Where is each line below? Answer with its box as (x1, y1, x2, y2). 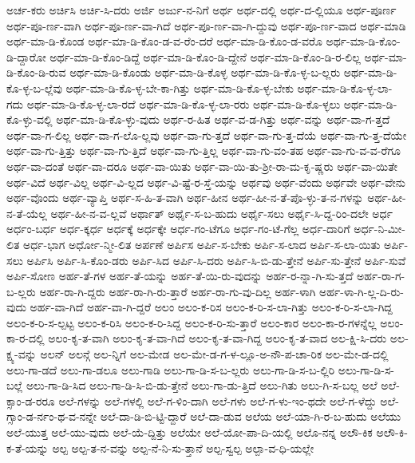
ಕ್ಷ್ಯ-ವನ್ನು (6, 346, 37, 362)
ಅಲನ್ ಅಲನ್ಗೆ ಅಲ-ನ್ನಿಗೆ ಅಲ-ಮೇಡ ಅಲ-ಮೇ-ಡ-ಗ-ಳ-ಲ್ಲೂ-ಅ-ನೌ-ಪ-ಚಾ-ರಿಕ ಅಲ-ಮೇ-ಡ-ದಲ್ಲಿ (40, 346, 389, 362)
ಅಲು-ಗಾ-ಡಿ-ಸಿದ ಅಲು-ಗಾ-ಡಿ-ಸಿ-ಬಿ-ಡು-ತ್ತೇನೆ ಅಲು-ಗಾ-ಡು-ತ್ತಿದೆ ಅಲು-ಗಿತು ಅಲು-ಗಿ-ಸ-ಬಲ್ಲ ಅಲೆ (26, 377, 377, 394)
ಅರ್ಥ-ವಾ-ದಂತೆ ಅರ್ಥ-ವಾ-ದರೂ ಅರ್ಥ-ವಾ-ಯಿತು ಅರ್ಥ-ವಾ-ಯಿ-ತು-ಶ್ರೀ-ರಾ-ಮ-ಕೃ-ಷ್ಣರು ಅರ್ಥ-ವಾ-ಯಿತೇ (6, 157, 398, 174)
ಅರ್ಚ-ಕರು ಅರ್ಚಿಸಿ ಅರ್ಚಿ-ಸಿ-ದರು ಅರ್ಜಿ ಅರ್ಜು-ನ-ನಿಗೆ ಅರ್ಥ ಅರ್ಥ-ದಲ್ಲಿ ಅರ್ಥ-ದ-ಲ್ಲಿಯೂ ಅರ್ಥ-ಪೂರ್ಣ (6, 2, 397, 18)
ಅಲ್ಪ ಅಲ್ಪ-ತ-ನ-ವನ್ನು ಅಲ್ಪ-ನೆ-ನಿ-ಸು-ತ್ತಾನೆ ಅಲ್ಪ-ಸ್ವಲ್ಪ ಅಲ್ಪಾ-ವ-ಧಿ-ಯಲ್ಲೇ (52, 439, 314, 456)
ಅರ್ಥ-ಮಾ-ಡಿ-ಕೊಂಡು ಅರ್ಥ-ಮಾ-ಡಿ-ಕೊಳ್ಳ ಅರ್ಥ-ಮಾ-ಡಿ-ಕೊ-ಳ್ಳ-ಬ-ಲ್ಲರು (69, 64, 341, 81)
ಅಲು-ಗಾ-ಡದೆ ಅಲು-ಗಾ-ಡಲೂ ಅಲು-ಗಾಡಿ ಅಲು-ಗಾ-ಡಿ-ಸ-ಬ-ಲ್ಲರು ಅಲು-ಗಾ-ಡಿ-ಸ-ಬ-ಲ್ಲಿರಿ (6, 361, 335, 378)
